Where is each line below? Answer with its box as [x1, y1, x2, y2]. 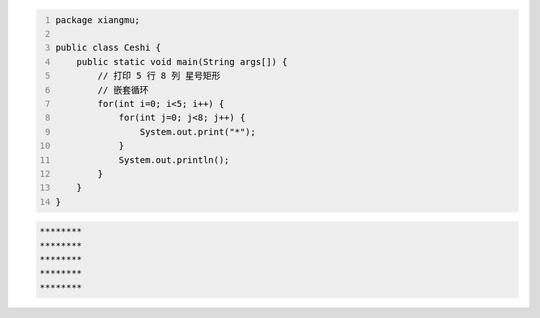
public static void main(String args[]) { [76, 56, 288, 67]
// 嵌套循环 [97, 84, 149, 95]
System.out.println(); [118, 154, 230, 165]
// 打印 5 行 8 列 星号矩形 [97, 70, 221, 82]
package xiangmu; [55, 14, 140, 25]
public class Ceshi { [55, 42, 162, 54]
